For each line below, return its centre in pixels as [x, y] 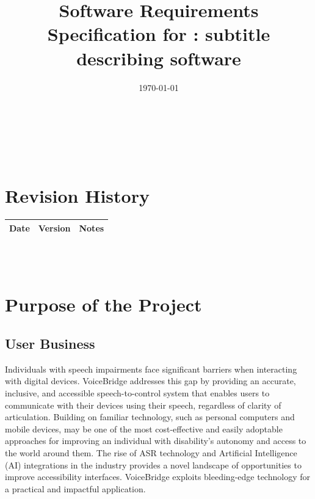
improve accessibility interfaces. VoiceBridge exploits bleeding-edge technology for [157, 477]
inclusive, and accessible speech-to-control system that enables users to [137, 392]
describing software [159, 58]
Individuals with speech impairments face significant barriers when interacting [151, 369]
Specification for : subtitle [159, 34]
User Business [50, 343]
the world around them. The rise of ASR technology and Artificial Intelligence [151, 452]
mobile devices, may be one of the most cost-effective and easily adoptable [144, 428]
